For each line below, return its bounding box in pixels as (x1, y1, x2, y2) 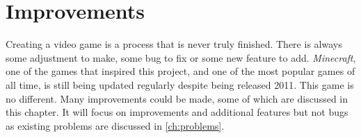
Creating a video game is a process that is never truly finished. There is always (6, 37, 342, 51)
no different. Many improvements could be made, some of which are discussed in (6, 91, 348, 105)
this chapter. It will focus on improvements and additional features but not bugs (6, 105, 348, 119)
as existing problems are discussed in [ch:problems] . (6, 118, 225, 132)
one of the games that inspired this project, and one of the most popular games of (6, 64, 355, 78)
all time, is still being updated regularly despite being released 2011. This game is (6, 77, 354, 92)
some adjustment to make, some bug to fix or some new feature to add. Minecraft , (6, 50, 356, 64)
